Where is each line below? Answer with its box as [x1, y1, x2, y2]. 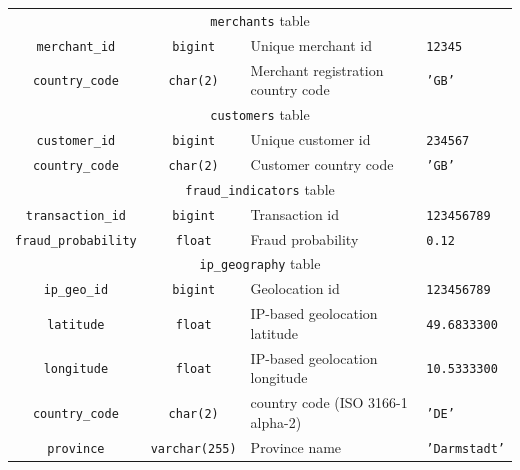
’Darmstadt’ [426, 441, 505, 456]
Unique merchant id [250, 34, 372, 55]
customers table [210, 104, 310, 124]
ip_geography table [199, 253, 321, 274]
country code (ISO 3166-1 [250, 392, 408, 413]
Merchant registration [250, 59, 384, 80]
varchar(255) [150, 441, 237, 456]
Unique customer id [250, 128, 371, 149]
